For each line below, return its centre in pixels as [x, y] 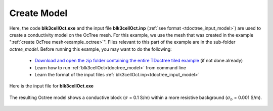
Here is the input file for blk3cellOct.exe [51, 86]
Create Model [38, 13]
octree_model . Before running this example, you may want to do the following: [90, 49]
